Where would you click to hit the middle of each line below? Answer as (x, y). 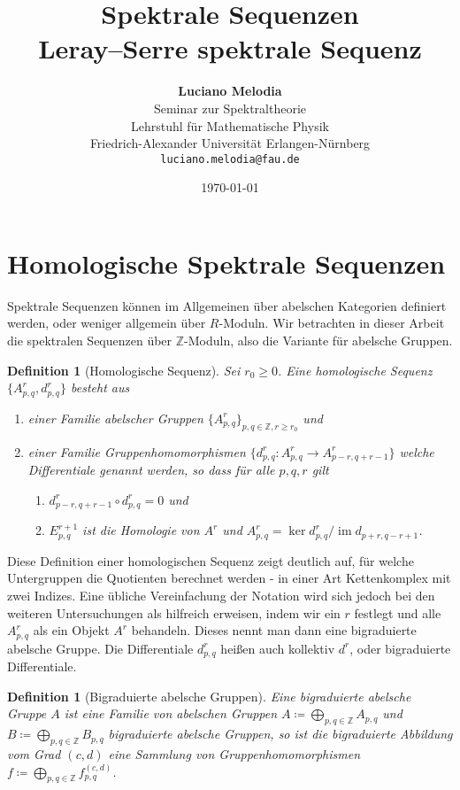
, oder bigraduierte (400, 648)
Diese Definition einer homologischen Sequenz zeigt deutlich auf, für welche (211, 560)
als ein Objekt (71, 630)
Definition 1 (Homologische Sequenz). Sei (124, 370)
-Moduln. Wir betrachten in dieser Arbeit (332, 323)
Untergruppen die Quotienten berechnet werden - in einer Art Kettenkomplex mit (229, 578)
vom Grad (34, 753)
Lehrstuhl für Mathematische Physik (230, 125)
